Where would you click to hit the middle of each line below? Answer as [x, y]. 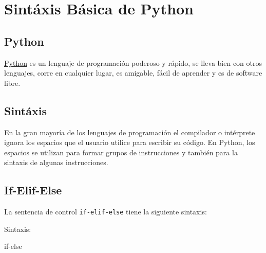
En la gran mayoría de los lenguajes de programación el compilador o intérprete [130, 132]
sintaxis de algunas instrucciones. [56, 162]
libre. [12, 83]
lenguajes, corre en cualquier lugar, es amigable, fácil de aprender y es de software [133, 73]
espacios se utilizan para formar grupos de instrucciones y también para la [121, 152]
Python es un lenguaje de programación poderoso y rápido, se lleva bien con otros [133, 62]
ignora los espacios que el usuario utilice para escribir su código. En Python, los [130, 142]
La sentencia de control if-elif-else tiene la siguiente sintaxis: [106, 212]
